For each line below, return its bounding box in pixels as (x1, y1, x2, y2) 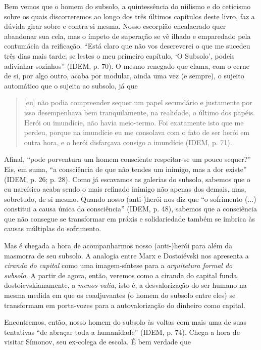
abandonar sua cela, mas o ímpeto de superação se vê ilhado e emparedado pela (4, 30, 251, 41)
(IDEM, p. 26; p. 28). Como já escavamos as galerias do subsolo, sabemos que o (4, 173, 250, 184)
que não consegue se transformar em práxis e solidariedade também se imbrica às (4, 213, 255, 224)
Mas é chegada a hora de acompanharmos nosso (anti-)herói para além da (4, 240, 232, 251)
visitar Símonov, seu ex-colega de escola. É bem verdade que (4, 336, 191, 347)
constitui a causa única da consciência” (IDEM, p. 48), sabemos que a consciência (4, 203, 257, 214)
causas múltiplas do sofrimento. (4, 223, 101, 234)
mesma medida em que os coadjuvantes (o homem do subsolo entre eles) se (4, 290, 236, 300)
